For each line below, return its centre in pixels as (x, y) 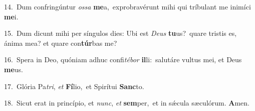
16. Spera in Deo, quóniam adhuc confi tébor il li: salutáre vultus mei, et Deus (123, 59)
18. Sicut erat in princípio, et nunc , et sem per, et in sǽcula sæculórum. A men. (127, 103)
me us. (14, 69)
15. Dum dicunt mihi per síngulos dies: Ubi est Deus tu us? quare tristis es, (120, 33)
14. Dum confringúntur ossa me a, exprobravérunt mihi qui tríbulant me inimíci (127, 6)
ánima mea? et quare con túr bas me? (61, 43)
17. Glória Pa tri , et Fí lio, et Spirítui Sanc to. (74, 86)
